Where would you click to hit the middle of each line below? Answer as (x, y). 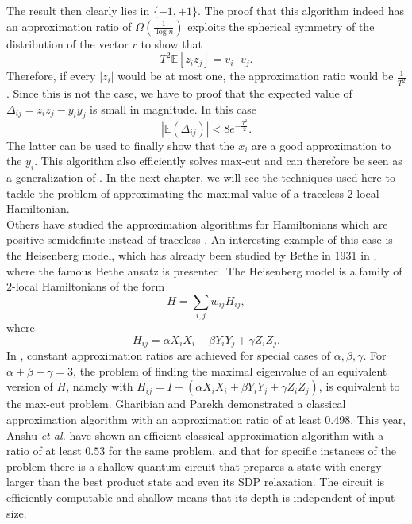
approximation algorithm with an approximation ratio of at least (164, 419)
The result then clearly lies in (78, 10)
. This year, (378, 419)
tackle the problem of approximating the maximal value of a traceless (175, 193)
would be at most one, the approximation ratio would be (256, 76)
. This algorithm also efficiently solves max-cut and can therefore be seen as (218, 161)
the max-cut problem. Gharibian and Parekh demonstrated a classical (176, 404)
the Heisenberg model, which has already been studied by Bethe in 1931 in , (192, 255)
